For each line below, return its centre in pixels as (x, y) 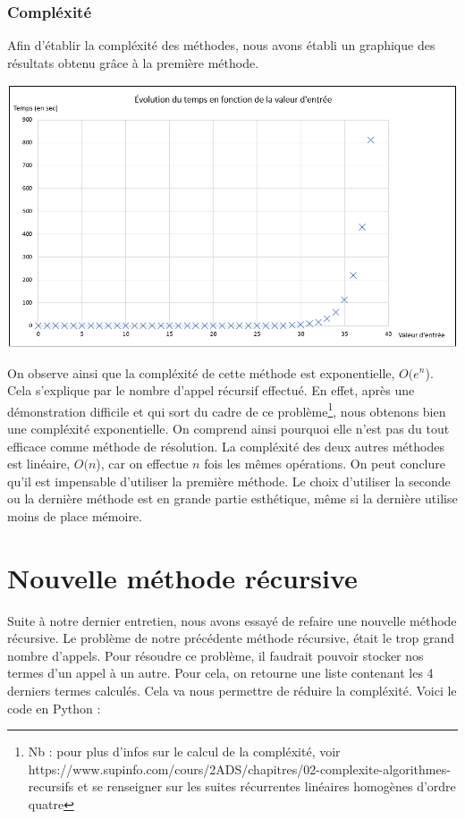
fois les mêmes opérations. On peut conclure (325, 464)
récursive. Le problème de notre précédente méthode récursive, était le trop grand (231, 638)
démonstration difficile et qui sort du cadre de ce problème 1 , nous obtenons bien (227, 409)
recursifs (51, 786)
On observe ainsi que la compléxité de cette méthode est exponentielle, (201, 372)
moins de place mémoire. (75, 515)
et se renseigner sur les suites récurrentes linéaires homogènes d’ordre (266, 786)
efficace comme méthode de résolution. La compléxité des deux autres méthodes (226, 446)
